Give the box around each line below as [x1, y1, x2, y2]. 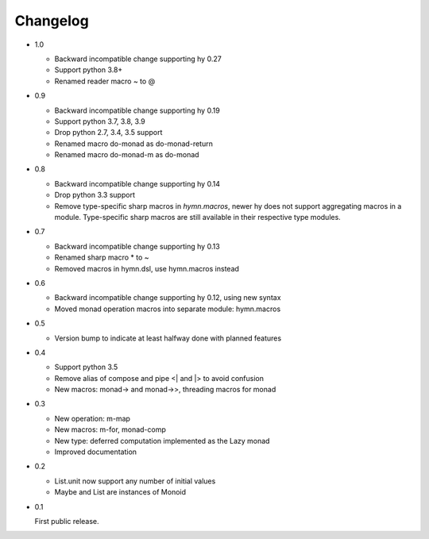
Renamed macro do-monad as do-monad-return [54, 139, 214, 148]
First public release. [34, 517, 99, 526]
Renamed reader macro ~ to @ [54, 76, 156, 86]
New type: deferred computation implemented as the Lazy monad [54, 436, 270, 445]
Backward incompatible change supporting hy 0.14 [54, 179, 220, 188]
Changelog [14, 12, 89, 29]
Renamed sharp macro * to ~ [54, 252, 150, 262]
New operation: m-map [54, 414, 131, 423]
